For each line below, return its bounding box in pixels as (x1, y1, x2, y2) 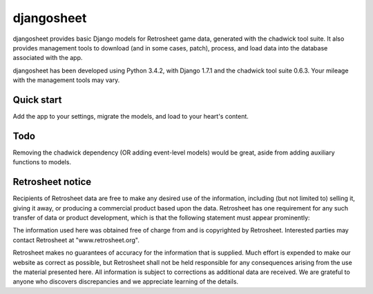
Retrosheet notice (12, 176, 92, 188)
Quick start (12, 94, 62, 106)
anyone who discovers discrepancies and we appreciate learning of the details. (12, 277, 238, 286)
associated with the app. (12, 54, 83, 62)
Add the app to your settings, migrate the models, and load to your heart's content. (12, 112, 249, 121)
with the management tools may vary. (12, 76, 120, 84)
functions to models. (12, 158, 72, 166)
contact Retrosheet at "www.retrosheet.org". (12, 235, 140, 244)
